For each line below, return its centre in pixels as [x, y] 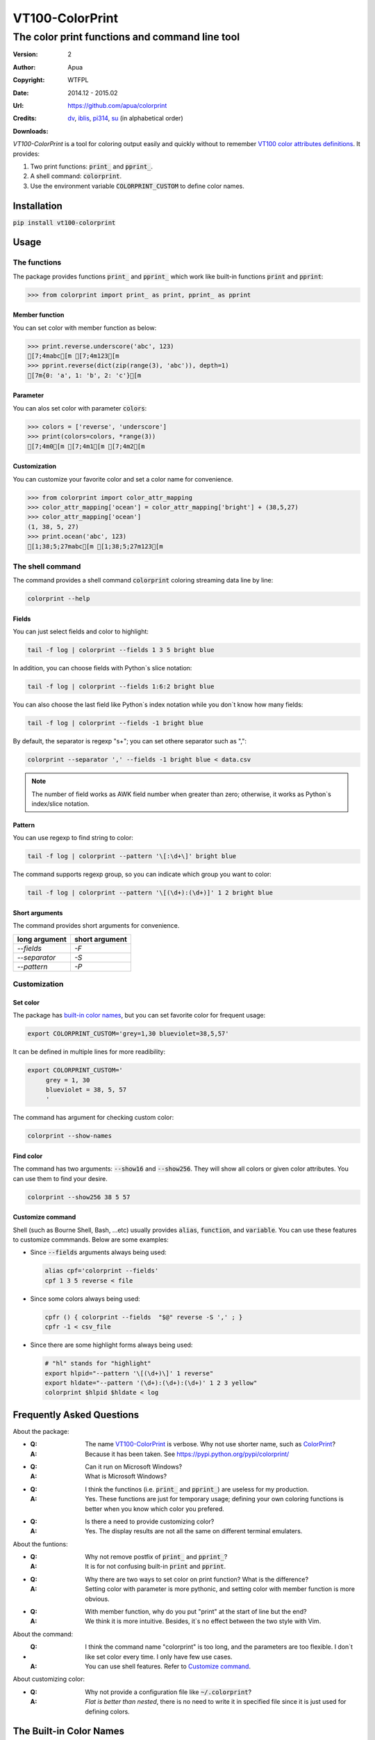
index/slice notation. [60, 803]
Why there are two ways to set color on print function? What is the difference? [197, 1579]
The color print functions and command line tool [126, 37]
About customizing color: [49, 1679]
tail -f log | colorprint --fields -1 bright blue [116, 723]
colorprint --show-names [70, 1136]
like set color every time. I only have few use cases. [159, 1656]
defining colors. [107, 1711]
